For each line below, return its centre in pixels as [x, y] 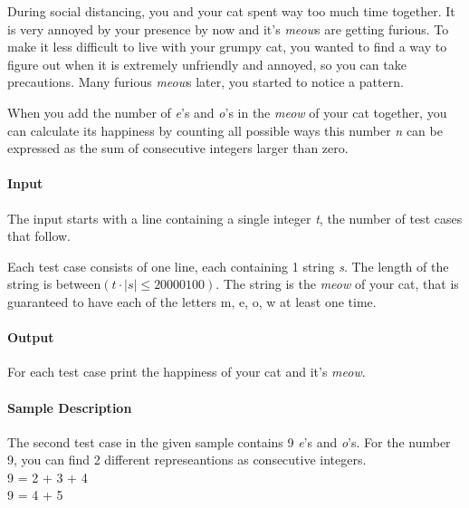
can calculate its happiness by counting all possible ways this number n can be [225, 130]
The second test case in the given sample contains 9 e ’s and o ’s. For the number [229, 441]
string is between [54, 284]
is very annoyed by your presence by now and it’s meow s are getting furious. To [228, 29]
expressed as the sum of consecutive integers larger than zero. [178, 148]
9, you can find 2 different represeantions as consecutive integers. [187, 460]
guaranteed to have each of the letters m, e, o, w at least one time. [192, 301]
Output [31, 337]
